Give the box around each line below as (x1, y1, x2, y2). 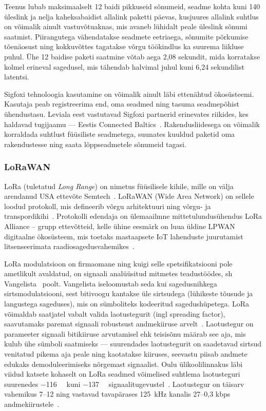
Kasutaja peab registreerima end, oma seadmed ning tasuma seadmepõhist (4, 98, 239, 109)
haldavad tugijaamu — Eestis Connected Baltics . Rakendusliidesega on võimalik (4, 118, 260, 129)
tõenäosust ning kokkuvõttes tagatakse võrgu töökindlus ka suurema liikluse (4, 41, 244, 52)
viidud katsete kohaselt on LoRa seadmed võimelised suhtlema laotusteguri (4, 368, 240, 379)
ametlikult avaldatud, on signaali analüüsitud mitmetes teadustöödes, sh (4, 268, 233, 279)
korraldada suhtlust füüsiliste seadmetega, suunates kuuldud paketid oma (4, 129, 235, 139)
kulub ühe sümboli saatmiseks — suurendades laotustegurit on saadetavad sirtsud (4, 338, 262, 349)
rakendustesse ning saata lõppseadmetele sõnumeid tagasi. (4, 138, 186, 149)
